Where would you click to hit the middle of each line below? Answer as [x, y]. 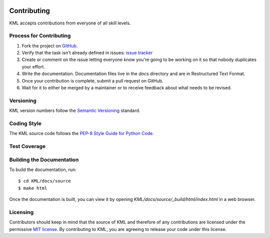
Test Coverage [27, 146]
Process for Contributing [40, 36]
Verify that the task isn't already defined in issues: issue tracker [87, 53]
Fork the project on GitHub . [50, 45]
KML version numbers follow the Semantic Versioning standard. [75, 110]
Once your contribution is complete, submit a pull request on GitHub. [92, 80]
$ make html [33, 188]
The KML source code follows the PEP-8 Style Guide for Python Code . [82, 133]
